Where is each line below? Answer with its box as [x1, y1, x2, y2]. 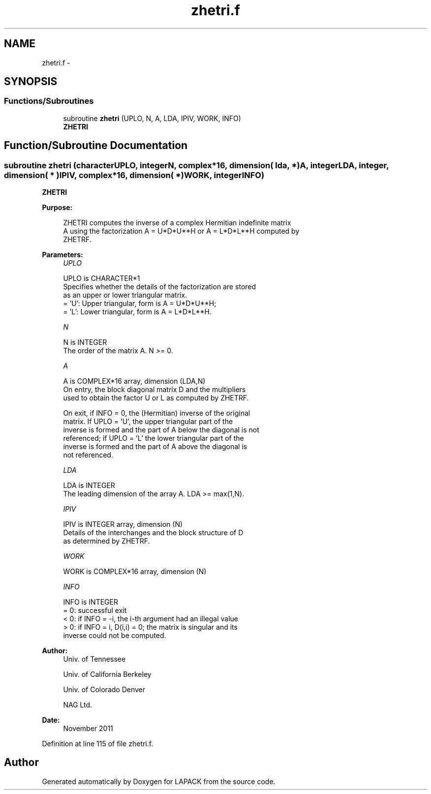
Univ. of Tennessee [63, 655, 126, 664]
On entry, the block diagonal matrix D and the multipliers [63, 385, 246, 394]
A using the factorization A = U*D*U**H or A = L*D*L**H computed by [63, 227, 300, 236]
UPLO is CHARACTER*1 [63, 274, 140, 283]
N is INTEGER [63, 338, 107, 347]
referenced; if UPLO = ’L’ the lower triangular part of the [63, 434, 244, 443]
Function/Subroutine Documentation [4, 139, 188, 152]
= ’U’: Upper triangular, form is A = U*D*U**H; [63, 299, 216, 308]
